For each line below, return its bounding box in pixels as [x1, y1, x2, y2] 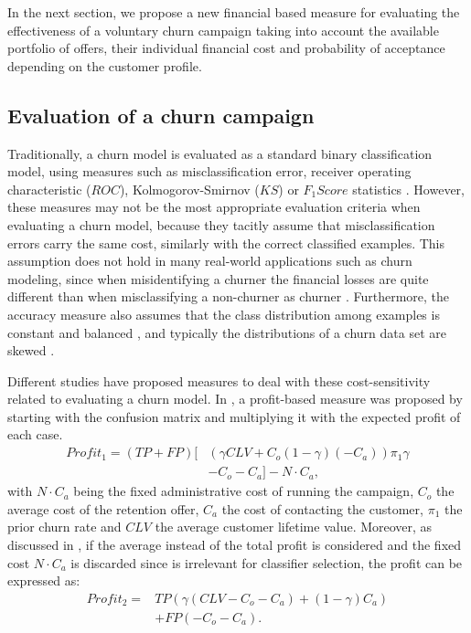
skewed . [7, 341, 55, 360]
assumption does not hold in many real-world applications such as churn [7, 251, 412, 270]
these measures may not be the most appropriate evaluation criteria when [7, 197, 421, 216]
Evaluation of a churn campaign [7, 100, 315, 129]
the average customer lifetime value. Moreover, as [155, 517, 433, 536]
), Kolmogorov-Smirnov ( [119, 179, 260, 198]
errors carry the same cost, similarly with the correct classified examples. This [7, 233, 445, 252]
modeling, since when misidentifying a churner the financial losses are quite [7, 269, 429, 288]
